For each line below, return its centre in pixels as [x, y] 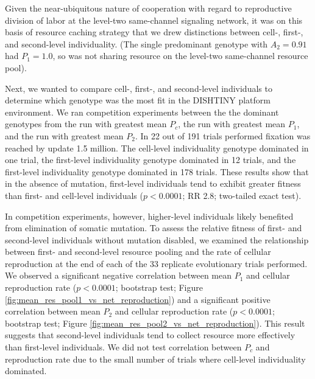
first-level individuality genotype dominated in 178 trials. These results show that [157, 171]
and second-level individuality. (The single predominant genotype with [136, 43]
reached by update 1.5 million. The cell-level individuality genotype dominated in [157, 148]
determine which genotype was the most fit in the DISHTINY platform [138, 100]
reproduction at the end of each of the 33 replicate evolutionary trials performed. [156, 263]
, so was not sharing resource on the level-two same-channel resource [180, 56]
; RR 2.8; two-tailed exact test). [242, 195]
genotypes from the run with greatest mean [86, 124]
